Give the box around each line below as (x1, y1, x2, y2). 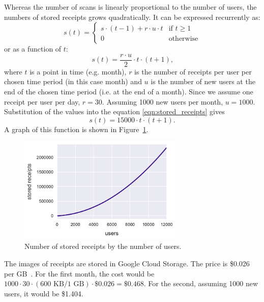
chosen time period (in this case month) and (4, 76, 142, 87)
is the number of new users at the (151, 76, 255, 87)
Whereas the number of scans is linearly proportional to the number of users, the (4, 2, 257, 12)
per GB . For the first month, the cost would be (4, 268, 155, 279)
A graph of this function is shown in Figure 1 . (4, 123, 149, 134)
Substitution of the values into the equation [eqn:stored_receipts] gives (4, 106, 225, 117)
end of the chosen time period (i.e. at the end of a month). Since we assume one (4, 86, 253, 97)
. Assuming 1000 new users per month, (102, 96, 223, 107)
